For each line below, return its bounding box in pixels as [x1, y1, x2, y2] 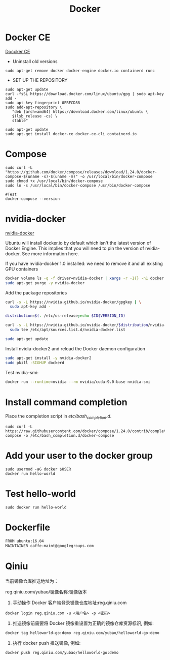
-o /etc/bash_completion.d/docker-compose [23, 433, 114, 438]
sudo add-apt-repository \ [5, 105, 62, 110]
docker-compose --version [5, 196, 60, 201]
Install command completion [5, 396, 127, 408]
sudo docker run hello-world [5, 505, 67, 510]
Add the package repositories [5, 289, 67, 295]
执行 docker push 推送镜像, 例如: [12, 640, 81, 646]
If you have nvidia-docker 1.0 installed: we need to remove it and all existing [5, 260, 163, 266]
